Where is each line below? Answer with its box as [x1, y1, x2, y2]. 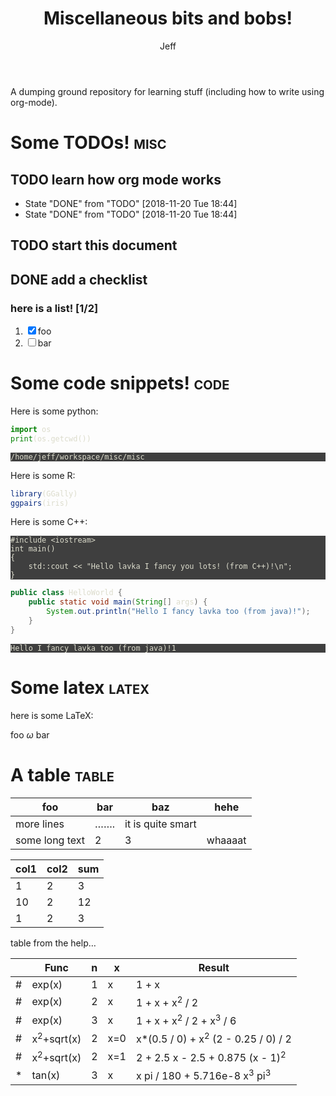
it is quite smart [124, 817, 197, 831]
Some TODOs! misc [10, 132, 167, 154]
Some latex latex [10, 677, 150, 699]
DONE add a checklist [10, 271, 148, 288]
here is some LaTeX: [10, 709, 94, 721]
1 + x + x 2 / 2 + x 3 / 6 [135, 1012, 237, 1028]
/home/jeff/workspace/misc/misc [10, 452, 145, 462]
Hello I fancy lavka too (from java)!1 [10, 643, 177, 653]
